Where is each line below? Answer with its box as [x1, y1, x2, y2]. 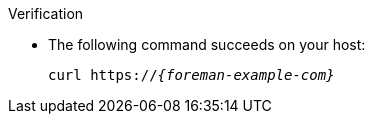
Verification [8, 5, 84, 22]
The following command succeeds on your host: [48, 36, 366, 53]
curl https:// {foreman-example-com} [48, 67, 335, 83]
